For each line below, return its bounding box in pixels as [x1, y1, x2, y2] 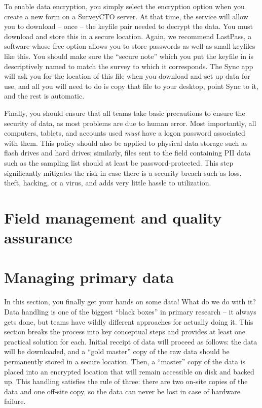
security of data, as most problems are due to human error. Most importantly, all [4, 117, 256, 128]
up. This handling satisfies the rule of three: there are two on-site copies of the [4, 376, 248, 387]
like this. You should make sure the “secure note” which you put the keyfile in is [4, 50, 253, 61]
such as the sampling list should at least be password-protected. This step [4, 157, 234, 168]
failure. [4, 396, 26, 406]
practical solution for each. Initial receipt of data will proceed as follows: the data [4, 336, 257, 347]
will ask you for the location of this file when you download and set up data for [4, 71, 250, 81]
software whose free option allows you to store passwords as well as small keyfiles [4, 41, 255, 51]
